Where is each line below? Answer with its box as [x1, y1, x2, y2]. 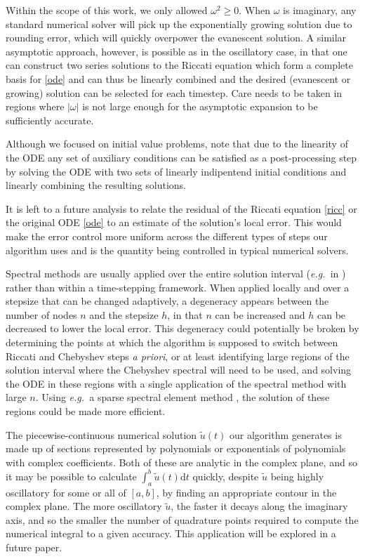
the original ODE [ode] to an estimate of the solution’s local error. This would [6, 215, 342, 230]
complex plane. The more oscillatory [6, 499, 162, 513]
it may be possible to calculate [6, 468, 137, 483]
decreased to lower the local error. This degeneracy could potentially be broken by [6, 321, 359, 336]
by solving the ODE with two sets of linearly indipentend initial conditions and [6, 164, 347, 178]
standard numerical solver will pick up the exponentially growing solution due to [6, 16, 352, 31]
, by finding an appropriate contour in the [156, 485, 337, 499]
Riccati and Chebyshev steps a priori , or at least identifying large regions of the [6, 348, 350, 363]
